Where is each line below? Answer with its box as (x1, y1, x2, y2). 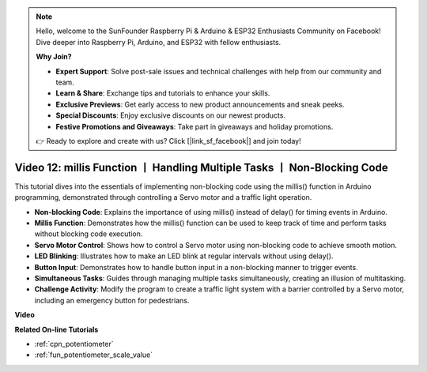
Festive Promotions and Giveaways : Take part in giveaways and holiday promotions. (55, 122, 334, 131)
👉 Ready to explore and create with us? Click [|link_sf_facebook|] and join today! (36, 136, 301, 145)
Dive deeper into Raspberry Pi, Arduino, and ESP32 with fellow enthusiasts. (36, 37, 282, 47)
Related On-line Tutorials (14, 325, 99, 334)
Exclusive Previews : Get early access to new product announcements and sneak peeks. (55, 100, 345, 109)
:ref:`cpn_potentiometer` (34, 339, 114, 348)
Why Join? (36, 52, 72, 62)
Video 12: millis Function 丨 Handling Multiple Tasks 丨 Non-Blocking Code (14, 160, 388, 174)
